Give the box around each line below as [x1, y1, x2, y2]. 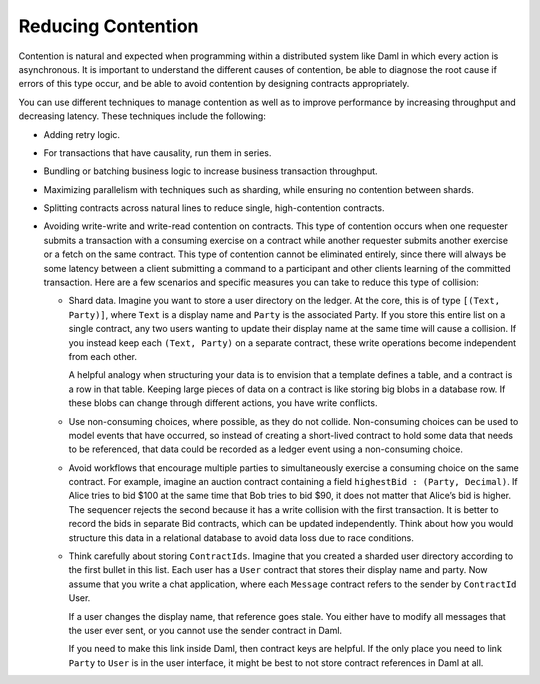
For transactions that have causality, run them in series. [43, 146, 272, 159]
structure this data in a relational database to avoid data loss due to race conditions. [68, 531, 414, 544]
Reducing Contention [18, 15, 199, 37]
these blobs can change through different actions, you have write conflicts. [68, 397, 378, 409]
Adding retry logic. [43, 128, 120, 140]
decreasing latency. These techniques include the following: [18, 110, 267, 122]
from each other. [68, 350, 138, 362]
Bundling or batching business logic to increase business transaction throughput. [43, 165, 379, 177]
